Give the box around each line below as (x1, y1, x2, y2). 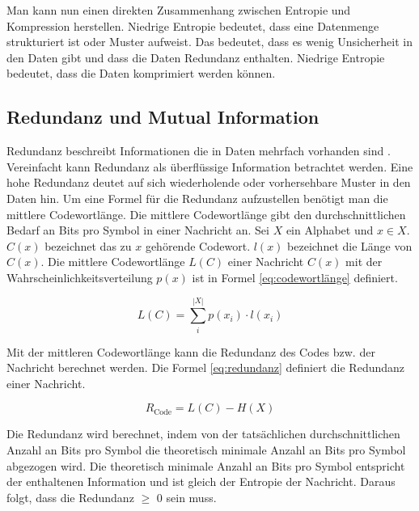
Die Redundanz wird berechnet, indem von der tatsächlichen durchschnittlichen (6, 425, 400, 442)
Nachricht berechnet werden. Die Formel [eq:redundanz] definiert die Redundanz (6, 359, 405, 376)
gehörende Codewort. (145, 237, 251, 254)
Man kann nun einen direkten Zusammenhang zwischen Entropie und (6, 2, 351, 18)
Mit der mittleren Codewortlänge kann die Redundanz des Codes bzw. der (6, 343, 375, 360)
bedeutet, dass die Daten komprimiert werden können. (6, 65, 276, 82)
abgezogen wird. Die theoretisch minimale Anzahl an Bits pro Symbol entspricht (6, 457, 405, 474)
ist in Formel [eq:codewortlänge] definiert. (192, 268, 398, 285)
